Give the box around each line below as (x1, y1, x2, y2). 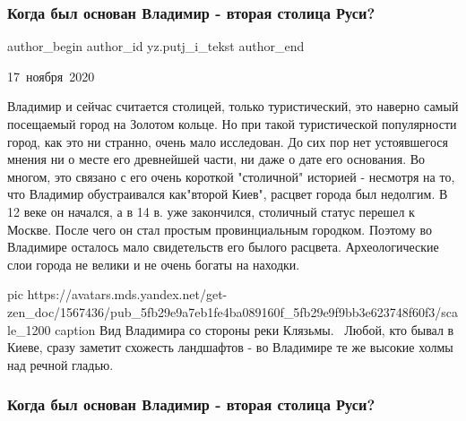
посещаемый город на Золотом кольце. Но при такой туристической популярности (7, 115, 457, 133)
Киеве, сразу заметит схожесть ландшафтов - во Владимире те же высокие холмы (7, 338, 453, 357)
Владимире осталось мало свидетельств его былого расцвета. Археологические (7, 237, 439, 256)
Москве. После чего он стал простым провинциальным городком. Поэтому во (7, 219, 432, 238)
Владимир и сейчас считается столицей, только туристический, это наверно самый (7, 97, 459, 116)
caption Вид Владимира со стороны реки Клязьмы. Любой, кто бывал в (55, 320, 454, 339)
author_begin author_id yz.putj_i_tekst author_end (7, 37, 305, 56)
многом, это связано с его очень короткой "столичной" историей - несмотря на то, (7, 167, 455, 185)
